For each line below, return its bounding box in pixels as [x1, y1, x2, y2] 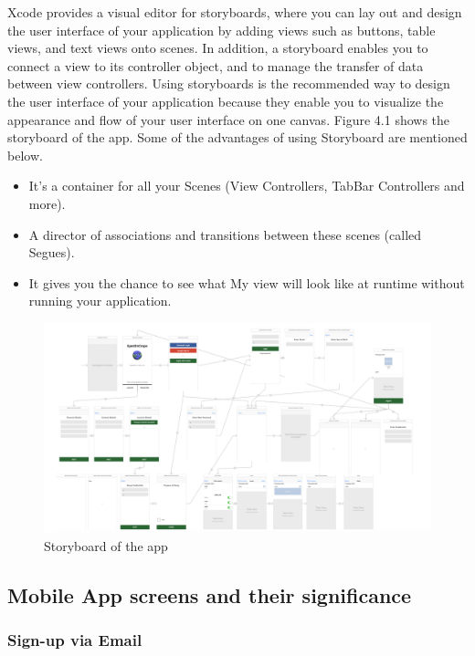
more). [28, 193, 66, 213]
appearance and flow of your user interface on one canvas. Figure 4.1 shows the [7, 109, 450, 129]
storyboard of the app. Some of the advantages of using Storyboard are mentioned [7, 128, 468, 147]
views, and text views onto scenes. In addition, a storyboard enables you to [7, 38, 428, 57]
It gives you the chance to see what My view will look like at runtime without [28, 273, 465, 292]
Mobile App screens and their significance [7, 580, 412, 609]
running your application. [28, 291, 172, 310]
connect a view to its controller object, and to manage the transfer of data [7, 56, 424, 75]
